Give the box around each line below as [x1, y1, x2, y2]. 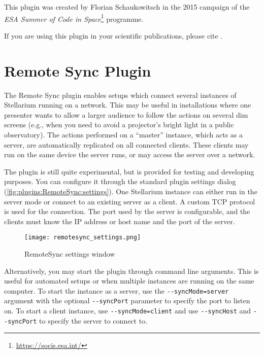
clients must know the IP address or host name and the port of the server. [4, 216, 235, 226]
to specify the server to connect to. [39, 315, 148, 326]
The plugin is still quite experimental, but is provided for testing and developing [4, 166, 254, 176]
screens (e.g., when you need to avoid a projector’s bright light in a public [4, 119, 234, 130]
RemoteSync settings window [24, 248, 115, 259]
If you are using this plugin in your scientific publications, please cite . [4, 30, 223, 41]
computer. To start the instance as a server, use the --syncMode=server [4, 285, 229, 296]
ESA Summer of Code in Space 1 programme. [4, 12, 144, 24]
